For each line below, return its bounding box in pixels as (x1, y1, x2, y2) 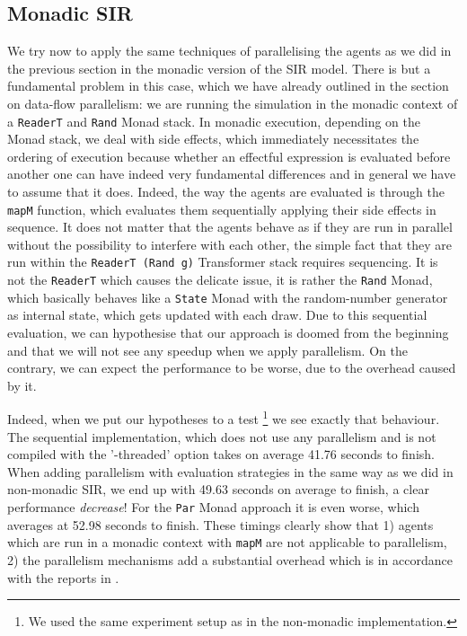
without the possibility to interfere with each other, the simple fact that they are (7, 234, 453, 253)
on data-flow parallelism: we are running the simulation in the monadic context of (7, 93, 458, 112)
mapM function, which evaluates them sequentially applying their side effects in (7, 199, 436, 218)
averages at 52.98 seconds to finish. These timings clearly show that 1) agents (7, 515, 434, 534)
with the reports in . (7, 568, 119, 587)
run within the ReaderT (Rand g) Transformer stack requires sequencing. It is (7, 252, 438, 271)
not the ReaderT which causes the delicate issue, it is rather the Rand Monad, (7, 270, 433, 289)
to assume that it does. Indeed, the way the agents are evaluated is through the (7, 182, 445, 201)
